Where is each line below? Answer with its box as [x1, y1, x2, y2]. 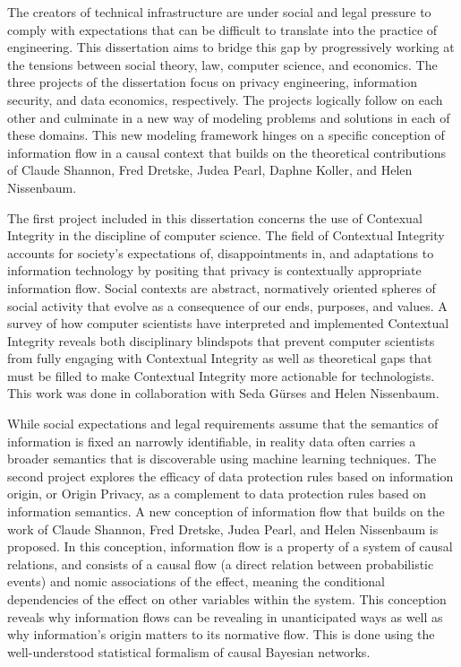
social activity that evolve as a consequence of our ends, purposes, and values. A [7, 296, 448, 315]
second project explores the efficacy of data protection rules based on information [7, 466, 454, 485]
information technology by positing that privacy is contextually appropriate [7, 261, 422, 280]
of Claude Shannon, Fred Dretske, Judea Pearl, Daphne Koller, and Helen [7, 160, 413, 179]
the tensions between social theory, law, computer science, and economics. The [7, 55, 438, 74]
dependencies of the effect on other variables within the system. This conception [7, 590, 447, 608]
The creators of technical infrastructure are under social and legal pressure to [7, 3, 431, 21]
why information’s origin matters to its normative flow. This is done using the [7, 625, 435, 644]
